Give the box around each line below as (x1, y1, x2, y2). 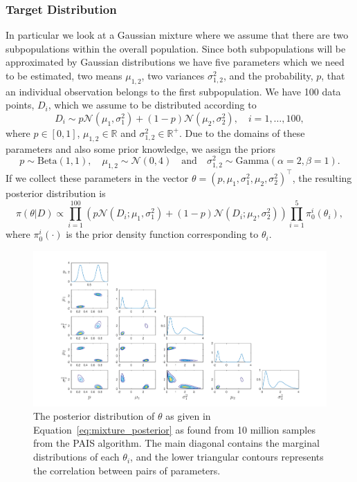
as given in (165, 409, 211, 423)
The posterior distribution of (33, 409, 155, 423)
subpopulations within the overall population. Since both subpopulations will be (6, 41, 346, 55)
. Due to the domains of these (178, 125, 305, 140)
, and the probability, (223, 68, 313, 82)
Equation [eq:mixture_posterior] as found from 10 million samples (33, 422, 315, 436)
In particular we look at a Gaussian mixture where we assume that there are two (6, 28, 349, 42)
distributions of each (33, 449, 120, 464)
